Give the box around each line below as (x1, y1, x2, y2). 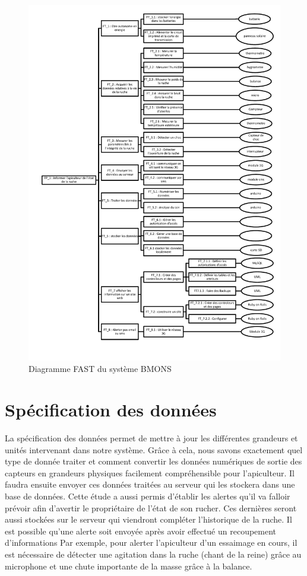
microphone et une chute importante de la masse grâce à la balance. (5, 559, 252, 572)
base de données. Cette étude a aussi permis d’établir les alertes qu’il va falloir (5, 489, 290, 502)
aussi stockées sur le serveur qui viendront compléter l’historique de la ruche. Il (5, 513, 292, 526)
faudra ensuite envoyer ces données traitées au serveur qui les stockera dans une (5, 478, 295, 491)
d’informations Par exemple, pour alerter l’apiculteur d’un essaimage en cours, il (5, 536, 297, 549)
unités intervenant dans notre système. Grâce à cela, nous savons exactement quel (5, 443, 303, 456)
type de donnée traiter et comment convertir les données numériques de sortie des (5, 455, 302, 467)
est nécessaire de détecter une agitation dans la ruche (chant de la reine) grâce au (5, 548, 302, 560)
